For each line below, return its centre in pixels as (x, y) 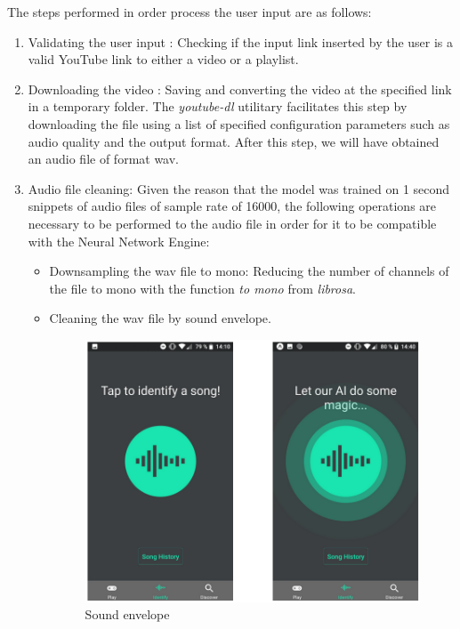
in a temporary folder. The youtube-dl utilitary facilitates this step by (218, 106)
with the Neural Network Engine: (119, 241)
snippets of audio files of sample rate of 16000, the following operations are (232, 206)
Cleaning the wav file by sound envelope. (160, 318)
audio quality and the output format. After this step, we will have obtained (234, 141)
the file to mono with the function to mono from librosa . (203, 288)
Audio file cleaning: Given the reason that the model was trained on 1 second (239, 188)
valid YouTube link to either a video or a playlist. (163, 59)
